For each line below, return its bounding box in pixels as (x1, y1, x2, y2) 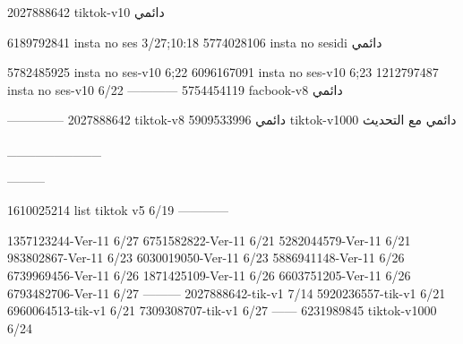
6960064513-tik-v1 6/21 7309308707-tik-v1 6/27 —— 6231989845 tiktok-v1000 (7, 301, 437, 320)
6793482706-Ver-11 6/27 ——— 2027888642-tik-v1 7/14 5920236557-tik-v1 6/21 (7, 283, 446, 302)
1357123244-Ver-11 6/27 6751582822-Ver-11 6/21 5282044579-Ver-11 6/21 (7, 230, 411, 249)
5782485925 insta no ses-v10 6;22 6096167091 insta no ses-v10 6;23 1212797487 (7, 63, 439, 82)
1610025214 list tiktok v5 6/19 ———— (7, 201, 229, 219)
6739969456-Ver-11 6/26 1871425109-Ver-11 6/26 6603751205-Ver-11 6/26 (7, 265, 411, 284)
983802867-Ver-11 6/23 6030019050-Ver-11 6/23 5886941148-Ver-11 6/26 (7, 248, 405, 267)
